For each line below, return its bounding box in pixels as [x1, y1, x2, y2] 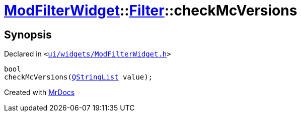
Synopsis [4, 28, 52, 41]
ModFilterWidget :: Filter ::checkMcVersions [4, 2, 297, 19]
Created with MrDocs [4, 88, 75, 97]
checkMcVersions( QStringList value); [4, 73, 153, 81]
